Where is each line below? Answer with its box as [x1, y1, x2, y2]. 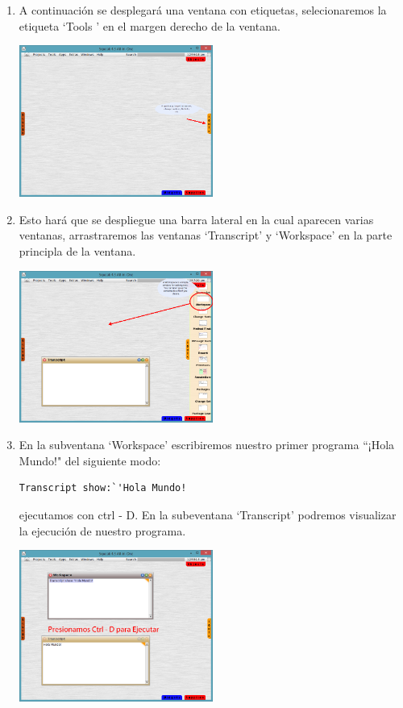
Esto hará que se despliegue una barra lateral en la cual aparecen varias [19, 210, 374, 227]
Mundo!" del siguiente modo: [19, 452, 161, 469]
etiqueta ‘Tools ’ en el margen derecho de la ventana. [19, 17, 280, 34]
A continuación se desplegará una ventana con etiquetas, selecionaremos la [19, 2, 387, 18]
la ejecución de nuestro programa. [19, 522, 186, 539]
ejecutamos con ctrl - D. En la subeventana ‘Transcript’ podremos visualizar [19, 506, 397, 523]
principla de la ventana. [19, 242, 136, 259]
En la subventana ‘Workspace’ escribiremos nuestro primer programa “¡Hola [19, 436, 395, 453]
